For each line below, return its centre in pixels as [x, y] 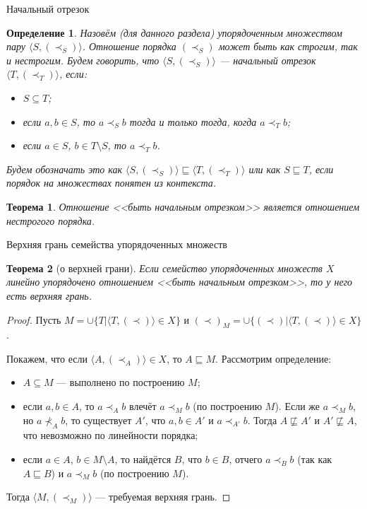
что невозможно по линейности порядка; [110, 435]
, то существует [98, 420]
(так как [315, 459]
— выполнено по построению [121, 382]
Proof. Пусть [34, 319]
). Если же [297, 406]
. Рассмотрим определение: [273, 358]
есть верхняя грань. [49, 295]
